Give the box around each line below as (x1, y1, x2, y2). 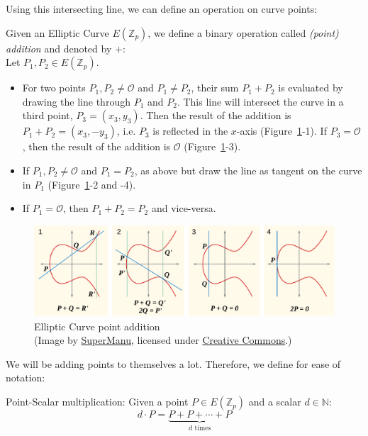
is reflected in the (152, 123, 228, 138)
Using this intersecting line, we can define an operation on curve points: (6, 1, 318, 16)
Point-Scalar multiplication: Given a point (6, 394, 189, 409)
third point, (22, 108, 73, 123)
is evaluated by (278, 80, 343, 95)
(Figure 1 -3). (184, 139, 241, 154)
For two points (22, 80, 86, 95)
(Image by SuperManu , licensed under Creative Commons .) (34, 332, 292, 347)
